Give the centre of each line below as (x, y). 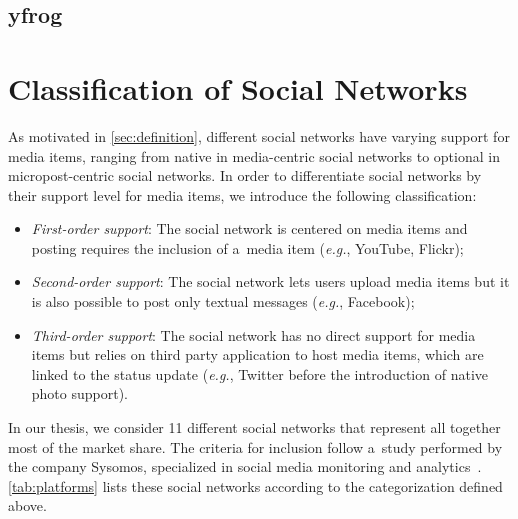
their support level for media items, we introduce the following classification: (242, 194)
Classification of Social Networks (238, 87)
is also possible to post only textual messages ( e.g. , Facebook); (223, 301)
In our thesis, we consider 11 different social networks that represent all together (254, 427)
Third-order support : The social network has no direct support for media (253, 334)
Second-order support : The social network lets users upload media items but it (270, 281)
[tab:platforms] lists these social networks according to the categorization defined (255, 485)
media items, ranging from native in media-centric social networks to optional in (254, 155)
